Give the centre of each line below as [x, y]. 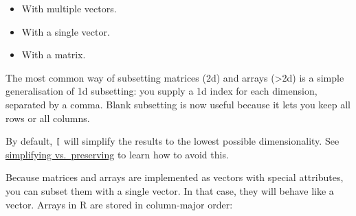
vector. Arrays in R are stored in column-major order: [119, 204]
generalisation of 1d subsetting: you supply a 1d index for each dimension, [162, 91]
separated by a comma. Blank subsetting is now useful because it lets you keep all [178, 104]
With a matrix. [54, 55]
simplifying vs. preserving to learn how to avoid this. [117, 154]
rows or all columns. [48, 118]
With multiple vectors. [69, 8]
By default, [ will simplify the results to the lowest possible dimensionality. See [173, 141]
